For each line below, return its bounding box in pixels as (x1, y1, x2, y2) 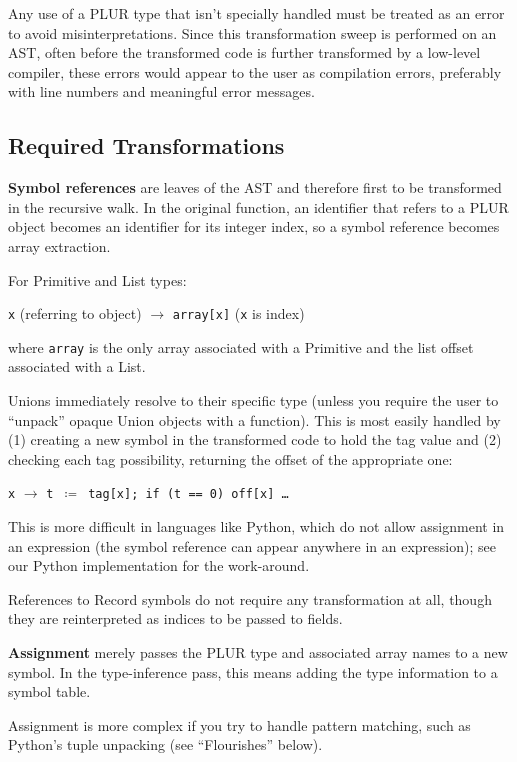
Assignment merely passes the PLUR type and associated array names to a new (8, 642, 508, 663)
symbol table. (8, 681, 91, 702)
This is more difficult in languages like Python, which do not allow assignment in (8, 516, 505, 537)
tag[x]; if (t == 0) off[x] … (88, 487, 289, 502)
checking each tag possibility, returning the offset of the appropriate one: (8, 448, 453, 469)
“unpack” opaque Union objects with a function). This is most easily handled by (8, 409, 501, 430)
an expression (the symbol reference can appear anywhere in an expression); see (8, 535, 496, 556)
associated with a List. (8, 356, 146, 377)
